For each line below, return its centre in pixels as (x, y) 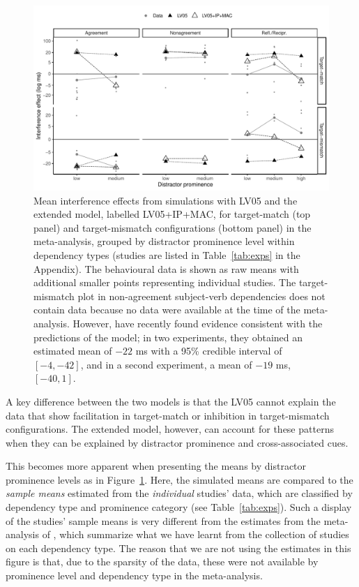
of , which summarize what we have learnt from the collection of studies (196, 534)
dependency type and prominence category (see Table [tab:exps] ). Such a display (179, 507)
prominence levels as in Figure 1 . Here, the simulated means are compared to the (179, 479)
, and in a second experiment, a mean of (166, 364)
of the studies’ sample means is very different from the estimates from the (163, 520)
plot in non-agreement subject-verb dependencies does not (201, 296)
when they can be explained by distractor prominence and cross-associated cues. (177, 442)
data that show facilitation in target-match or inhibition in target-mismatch (168, 415)
